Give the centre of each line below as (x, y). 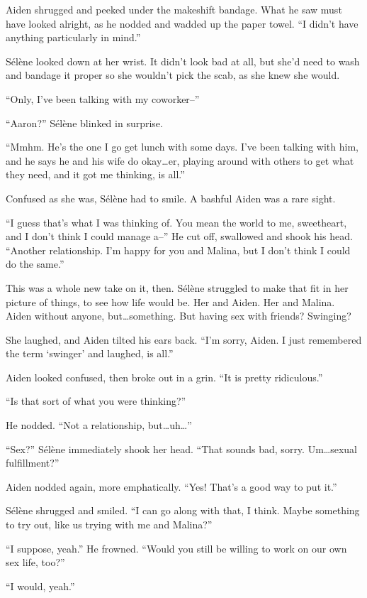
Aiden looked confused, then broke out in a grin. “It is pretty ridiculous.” (164, 377)
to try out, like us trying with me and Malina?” (109, 524)
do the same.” (35, 264)
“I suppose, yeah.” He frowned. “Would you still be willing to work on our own (176, 548)
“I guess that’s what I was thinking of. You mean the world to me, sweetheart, (176, 222)
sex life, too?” (35, 562)
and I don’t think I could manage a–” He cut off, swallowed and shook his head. (179, 236)
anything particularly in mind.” (73, 37)
